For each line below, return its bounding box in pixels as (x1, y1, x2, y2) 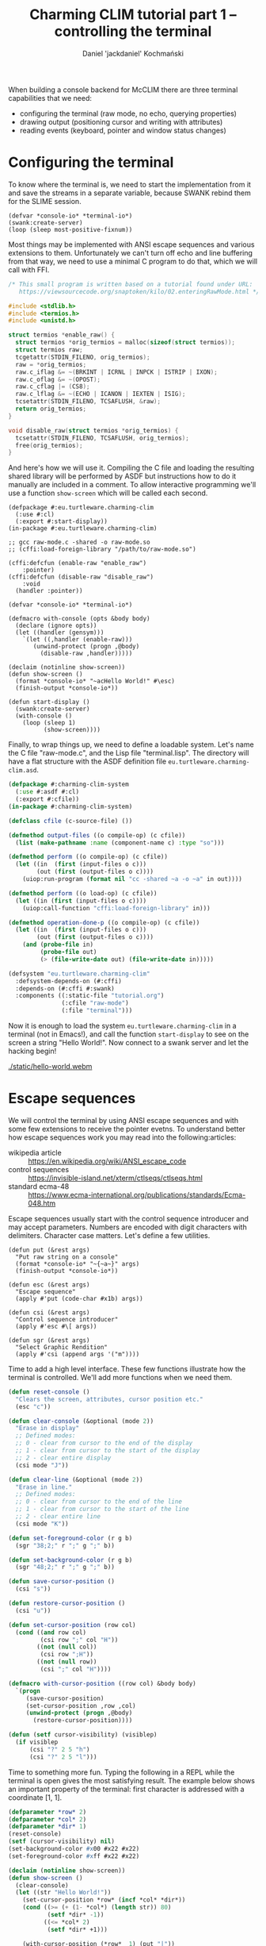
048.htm (28, 1198, 56, 1208)
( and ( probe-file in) (22, 940, 93, 949)
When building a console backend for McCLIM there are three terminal (8, 85, 238, 94)
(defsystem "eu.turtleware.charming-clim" (8, 970, 150, 978)
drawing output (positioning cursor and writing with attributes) (19, 117, 223, 126)
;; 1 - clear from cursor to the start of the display (15, 1447, 200, 1455)
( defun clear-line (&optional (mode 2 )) (8, 1475, 144, 1483)
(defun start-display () (8, 698, 90, 706)
